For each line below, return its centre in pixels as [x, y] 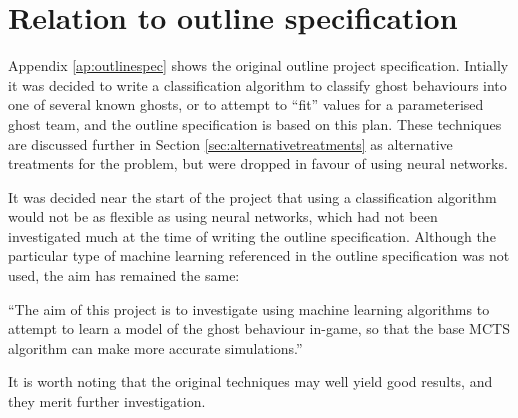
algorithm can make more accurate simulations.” [155, 347]
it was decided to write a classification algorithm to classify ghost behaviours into [257, 84]
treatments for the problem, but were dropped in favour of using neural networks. [258, 163]
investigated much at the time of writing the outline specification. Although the [252, 235]
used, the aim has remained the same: [124, 275]
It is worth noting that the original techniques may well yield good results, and [250, 381]
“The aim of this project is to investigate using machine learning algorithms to [249, 308]
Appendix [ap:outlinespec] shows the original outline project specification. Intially [258, 65]
